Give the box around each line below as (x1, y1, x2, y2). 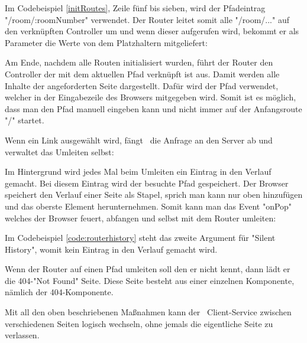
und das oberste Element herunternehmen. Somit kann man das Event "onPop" (5, 200, 292, 212)
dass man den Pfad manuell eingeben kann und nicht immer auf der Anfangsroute (5, 102, 302, 115)
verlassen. (5, 329, 40, 341)
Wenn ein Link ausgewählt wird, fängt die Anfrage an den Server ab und (5, 133, 273, 146)
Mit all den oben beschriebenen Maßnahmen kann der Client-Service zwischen (5, 306, 292, 318)
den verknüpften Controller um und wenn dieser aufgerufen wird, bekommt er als (5, 25, 299, 37)
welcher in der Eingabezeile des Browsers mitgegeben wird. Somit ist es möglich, (5, 91, 296, 103)
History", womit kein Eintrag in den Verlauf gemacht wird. (5, 243, 218, 255)
